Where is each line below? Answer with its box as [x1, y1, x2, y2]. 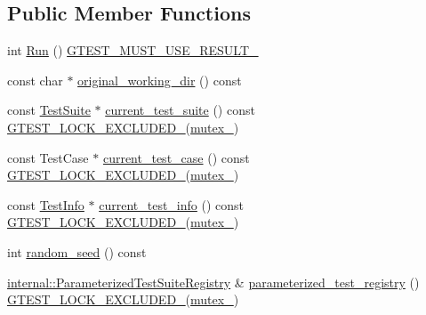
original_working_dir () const [77, 70, 242, 89]
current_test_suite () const [105, 101, 255, 119]
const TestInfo [7, 195, 84, 214]
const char [7, 70, 63, 89]
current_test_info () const [99, 195, 245, 214]
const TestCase [7, 148, 89, 166]
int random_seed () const [7, 242, 147, 261]
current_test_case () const [102, 148, 250, 166]
